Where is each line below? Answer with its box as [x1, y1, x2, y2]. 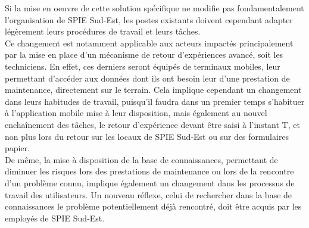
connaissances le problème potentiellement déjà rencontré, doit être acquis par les [5, 200, 302, 213]
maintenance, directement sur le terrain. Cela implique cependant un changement [5, 83, 302, 96]
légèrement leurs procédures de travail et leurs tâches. [5, 25, 201, 38]
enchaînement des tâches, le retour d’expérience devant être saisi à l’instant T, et [5, 118, 300, 130]
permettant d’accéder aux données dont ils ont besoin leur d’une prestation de [5, 71, 290, 84]
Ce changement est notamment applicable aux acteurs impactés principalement [5, 36, 294, 49]
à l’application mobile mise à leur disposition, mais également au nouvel [5, 107, 267, 119]
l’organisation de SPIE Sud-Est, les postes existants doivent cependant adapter [5, 13, 293, 26]
